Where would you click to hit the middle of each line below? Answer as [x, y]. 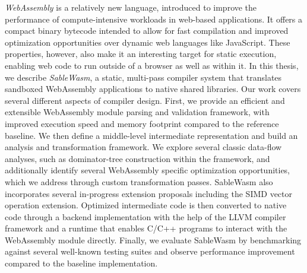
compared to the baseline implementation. [81, 263]
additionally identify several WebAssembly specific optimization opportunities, [148, 170]
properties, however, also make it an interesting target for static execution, [141, 54]
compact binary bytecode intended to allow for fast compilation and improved [147, 31]
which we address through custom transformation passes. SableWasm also [139, 181]
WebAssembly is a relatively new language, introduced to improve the [131, 7]
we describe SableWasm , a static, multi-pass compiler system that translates [143, 77]
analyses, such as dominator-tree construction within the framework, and [137, 158]
